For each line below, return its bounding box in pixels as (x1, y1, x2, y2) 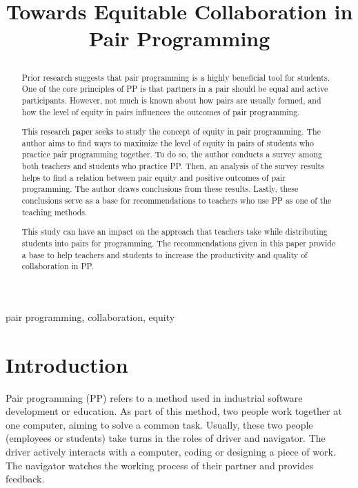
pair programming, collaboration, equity (6, 309, 175, 324)
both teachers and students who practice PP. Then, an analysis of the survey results (21, 160, 324, 172)
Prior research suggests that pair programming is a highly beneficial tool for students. (21, 71, 330, 83)
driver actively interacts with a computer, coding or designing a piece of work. (6, 444, 336, 458)
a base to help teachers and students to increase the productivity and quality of (21, 248, 308, 260)
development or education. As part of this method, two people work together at (6, 404, 342, 418)
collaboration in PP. (21, 260, 94, 272)
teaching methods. (21, 206, 88, 217)
